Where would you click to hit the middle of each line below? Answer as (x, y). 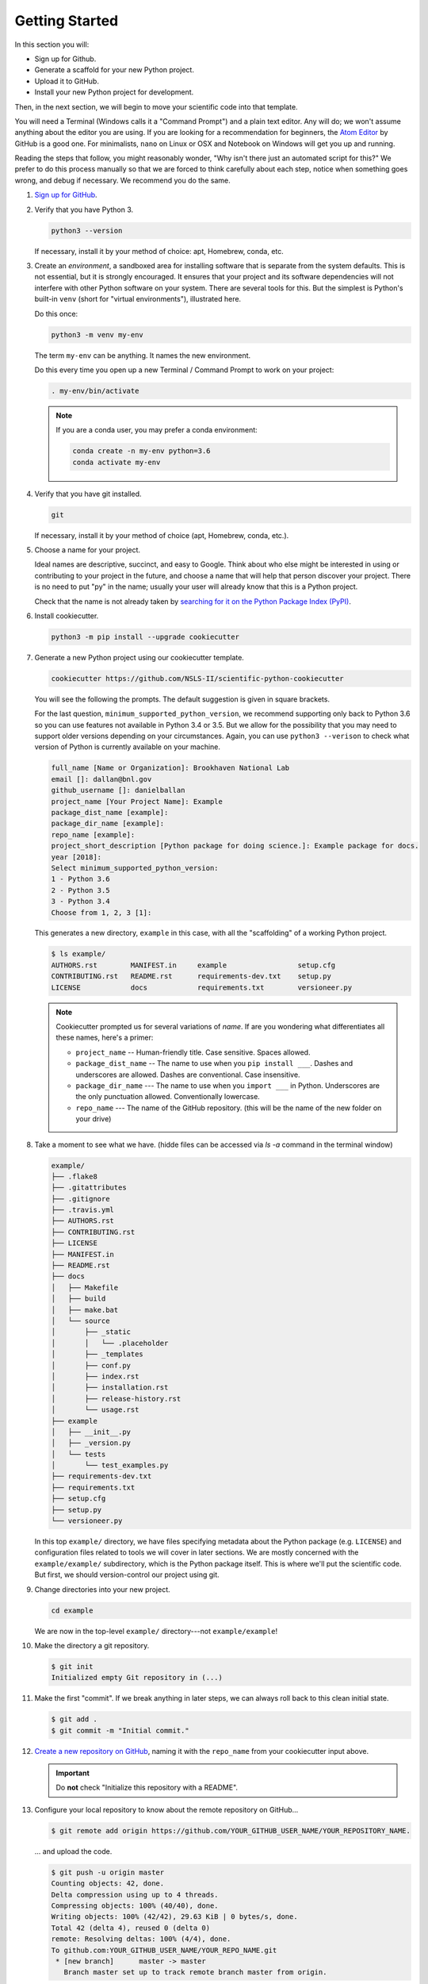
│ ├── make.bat (85, 1310)
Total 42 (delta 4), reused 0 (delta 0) (130, 1928)
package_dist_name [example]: (110, 812)
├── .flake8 (75, 1176)
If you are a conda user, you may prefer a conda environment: (157, 430)
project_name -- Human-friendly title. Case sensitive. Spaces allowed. (193, 1052)
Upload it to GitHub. (67, 81)
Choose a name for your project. (88, 550)
